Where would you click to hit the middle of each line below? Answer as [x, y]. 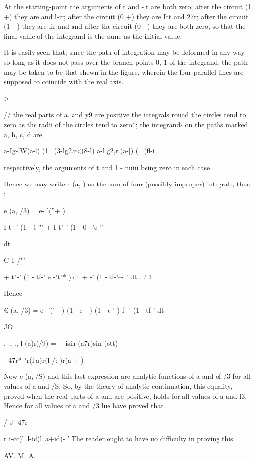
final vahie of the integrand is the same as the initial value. [93, 35]
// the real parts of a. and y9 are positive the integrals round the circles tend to [125, 115]
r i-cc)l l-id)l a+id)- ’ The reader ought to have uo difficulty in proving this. [120, 439]
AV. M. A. [20, 455]
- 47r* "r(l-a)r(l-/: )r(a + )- [45, 359]
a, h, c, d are [23, 134]
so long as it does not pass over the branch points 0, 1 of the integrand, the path [126, 62]
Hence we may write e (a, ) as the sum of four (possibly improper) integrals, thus [127, 184]
